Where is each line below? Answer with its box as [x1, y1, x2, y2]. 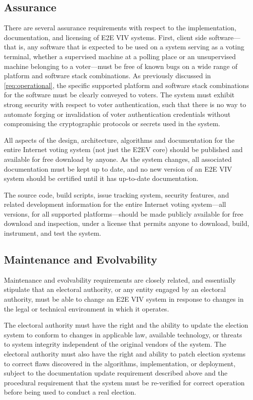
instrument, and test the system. [4, 228, 101, 238]
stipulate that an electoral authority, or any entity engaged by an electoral [4, 284, 226, 294]
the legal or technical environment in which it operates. [4, 303, 169, 313]
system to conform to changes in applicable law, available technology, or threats [4, 329, 242, 339]
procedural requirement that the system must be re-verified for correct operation [4, 377, 245, 387]
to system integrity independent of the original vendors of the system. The [4, 339, 226, 349]
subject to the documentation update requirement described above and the [4, 368, 228, 378]
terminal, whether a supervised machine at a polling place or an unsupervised [4, 51, 236, 61]
